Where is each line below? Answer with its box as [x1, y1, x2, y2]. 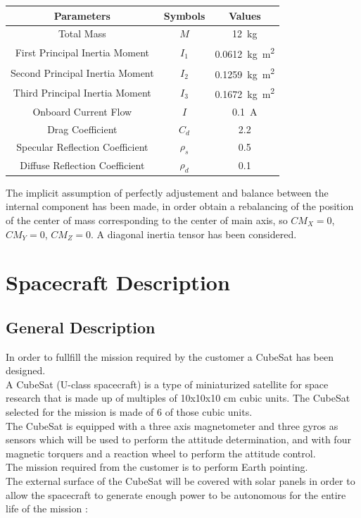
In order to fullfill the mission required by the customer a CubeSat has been [6, 349, 334, 364]
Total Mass [58, 26, 106, 41]
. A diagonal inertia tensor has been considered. [91, 226, 297, 241]
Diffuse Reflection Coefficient [20, 158, 145, 173]
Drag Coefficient [47, 121, 118, 136]
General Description [6, 316, 156, 338]
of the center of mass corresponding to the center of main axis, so [6, 212, 288, 227]
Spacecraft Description [6, 268, 230, 297]
